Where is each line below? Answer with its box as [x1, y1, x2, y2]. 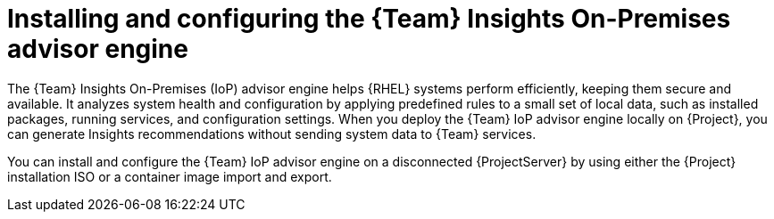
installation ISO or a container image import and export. [7, 168, 332, 184]
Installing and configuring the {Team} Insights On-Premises [7, 4, 731, 34]
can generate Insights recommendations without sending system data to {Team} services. [7, 126, 537, 142]
